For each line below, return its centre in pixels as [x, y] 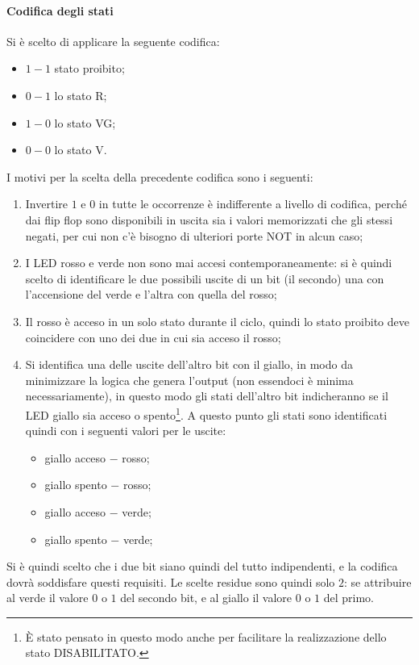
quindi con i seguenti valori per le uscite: [126, 431]
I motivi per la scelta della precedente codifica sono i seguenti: [160, 176]
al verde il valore [48, 598]
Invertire [46, 204]
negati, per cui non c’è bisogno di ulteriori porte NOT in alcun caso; [194, 235]
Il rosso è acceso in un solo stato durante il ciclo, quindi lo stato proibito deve [217, 321]
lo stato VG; [85, 122]
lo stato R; [81, 95]
